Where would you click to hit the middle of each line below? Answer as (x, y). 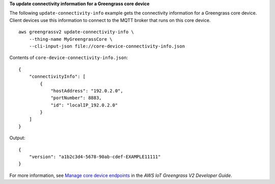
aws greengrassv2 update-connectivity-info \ (76, 32)
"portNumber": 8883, (76, 98)
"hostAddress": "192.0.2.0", (87, 91)
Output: (17, 138)
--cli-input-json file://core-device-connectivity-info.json (107, 46)
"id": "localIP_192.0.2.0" (84, 105)
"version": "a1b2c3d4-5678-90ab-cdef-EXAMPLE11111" (95, 157)
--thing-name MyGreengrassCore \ (71, 39)
